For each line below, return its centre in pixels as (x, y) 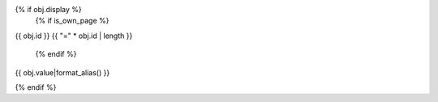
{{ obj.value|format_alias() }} (62, 72)
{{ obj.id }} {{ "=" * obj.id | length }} (74, 36)
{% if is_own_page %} (72, 21)
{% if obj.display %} (49, 9)
